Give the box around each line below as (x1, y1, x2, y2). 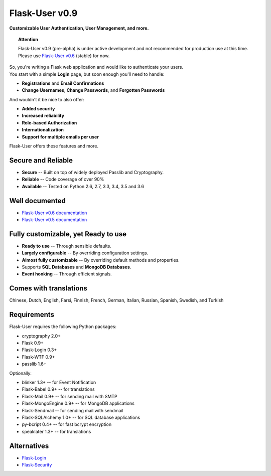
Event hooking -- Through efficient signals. (22, 271, 112, 277)
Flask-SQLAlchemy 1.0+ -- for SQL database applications (22, 414, 141, 420)
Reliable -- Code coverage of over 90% (22, 176, 104, 183)
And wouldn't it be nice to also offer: (9, 96, 85, 102)
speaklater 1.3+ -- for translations (22, 428, 91, 434)
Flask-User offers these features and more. (9, 143, 99, 149)
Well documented (9, 196, 66, 205)
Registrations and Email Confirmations (22, 80, 104, 86)
